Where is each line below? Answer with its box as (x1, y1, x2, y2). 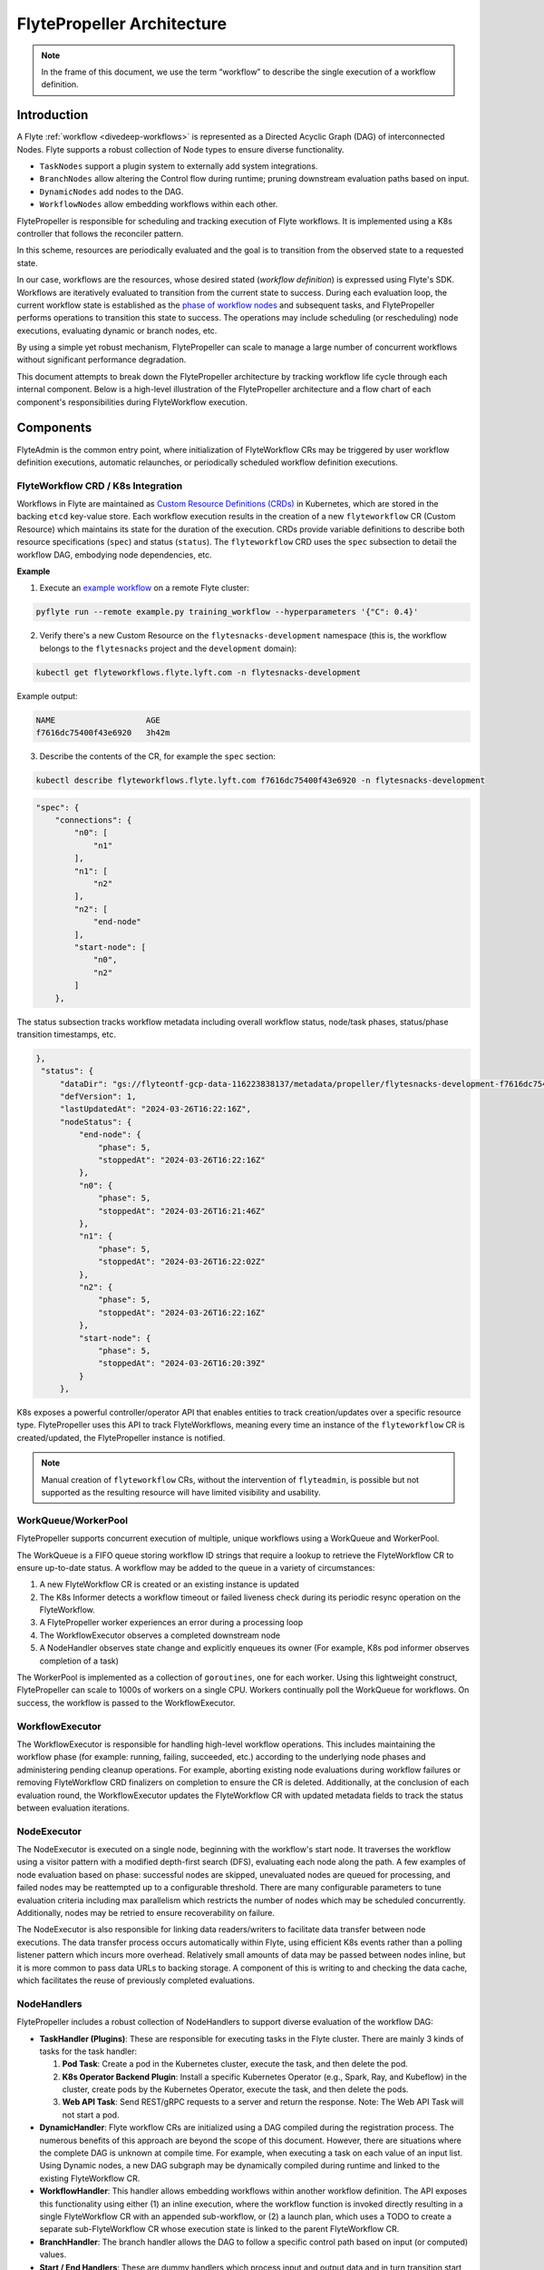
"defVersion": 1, (59, 1091, 137, 1102)
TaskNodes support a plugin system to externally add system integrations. (39, 161, 318, 172)
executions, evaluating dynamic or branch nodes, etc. (16, 325, 218, 336)
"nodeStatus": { (59, 1117, 132, 1127)
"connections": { (54, 815, 132, 825)
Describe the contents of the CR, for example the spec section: (39, 751, 276, 762)
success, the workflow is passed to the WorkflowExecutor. (16, 1697, 236, 1708)
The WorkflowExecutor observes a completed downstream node (39, 1630, 281, 1641)
